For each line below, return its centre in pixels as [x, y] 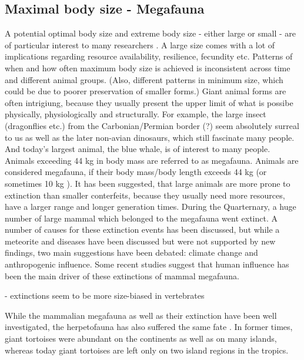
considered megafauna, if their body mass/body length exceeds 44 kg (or [136, 172]
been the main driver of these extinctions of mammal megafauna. [122, 275]
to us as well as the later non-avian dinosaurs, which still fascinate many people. [150, 137]
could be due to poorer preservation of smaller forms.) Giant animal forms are [146, 91]
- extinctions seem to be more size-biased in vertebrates [105, 295]
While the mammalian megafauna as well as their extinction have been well [141, 315]
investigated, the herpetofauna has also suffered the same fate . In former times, [149, 327]
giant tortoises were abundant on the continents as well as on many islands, [141, 338]
